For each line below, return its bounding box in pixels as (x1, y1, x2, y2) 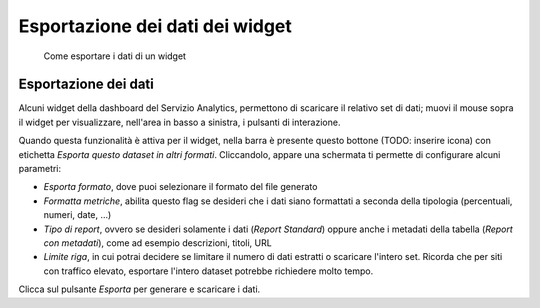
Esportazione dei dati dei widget (18, 15, 292, 37)
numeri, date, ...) (43, 209, 112, 221)
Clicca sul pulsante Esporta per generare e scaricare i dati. (18, 283, 261, 295)
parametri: (18, 163, 62, 175)
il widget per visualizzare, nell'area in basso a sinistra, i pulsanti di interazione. (18, 116, 341, 128)
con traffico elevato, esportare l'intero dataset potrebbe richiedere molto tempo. (43, 265, 374, 277)
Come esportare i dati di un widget (43, 50, 187, 62)
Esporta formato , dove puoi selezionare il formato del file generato (43, 181, 318, 193)
